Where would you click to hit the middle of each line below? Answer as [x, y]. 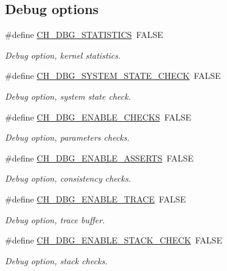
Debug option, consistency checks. [68, 178]
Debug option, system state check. [68, 96]
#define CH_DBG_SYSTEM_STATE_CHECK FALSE [113, 76]
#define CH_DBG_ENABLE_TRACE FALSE [95, 199]
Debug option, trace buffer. [55, 219]
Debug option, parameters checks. [67, 137]
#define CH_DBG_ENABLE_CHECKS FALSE [98, 117]
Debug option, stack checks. [56, 260]
